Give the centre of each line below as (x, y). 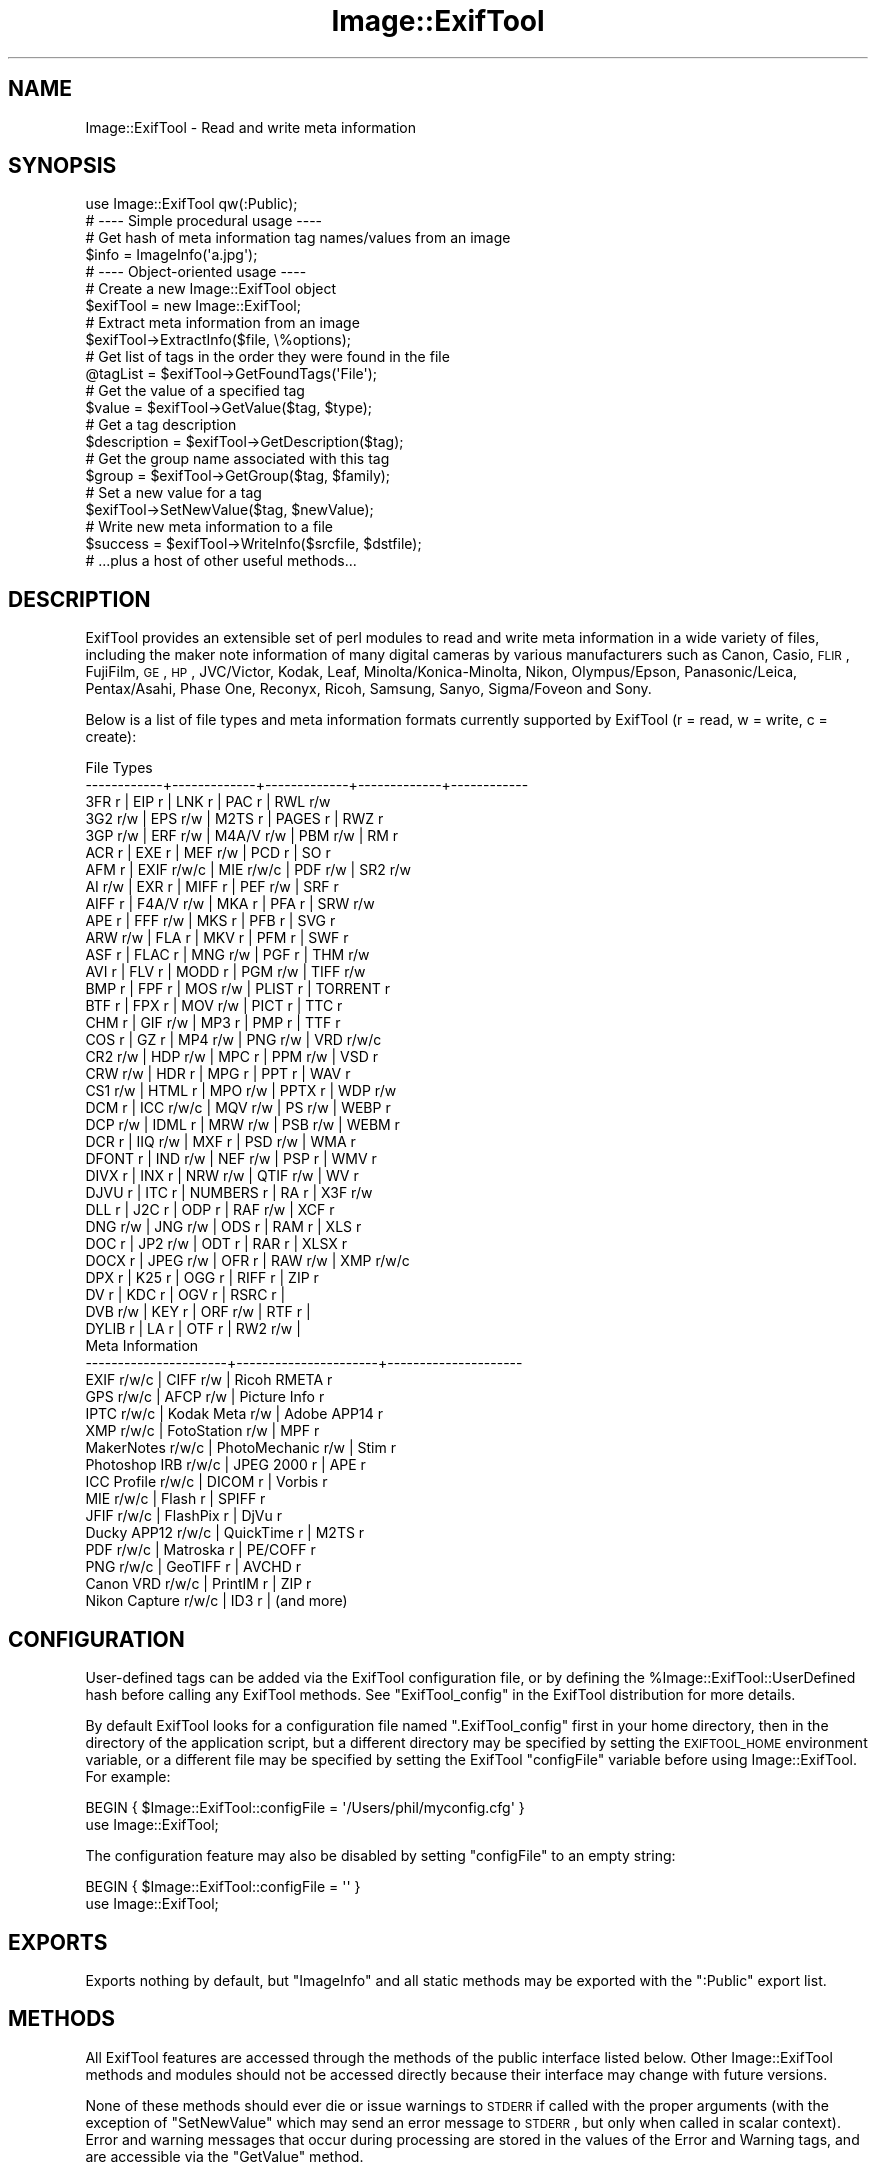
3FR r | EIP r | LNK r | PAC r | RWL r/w (208, 802)
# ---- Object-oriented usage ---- (196, 272)
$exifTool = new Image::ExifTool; (193, 306)
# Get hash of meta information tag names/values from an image (298, 238)
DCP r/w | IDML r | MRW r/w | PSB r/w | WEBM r (242, 1125)
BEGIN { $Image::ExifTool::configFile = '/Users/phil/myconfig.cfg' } (305, 1808)
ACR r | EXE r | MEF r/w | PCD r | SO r (208, 853)
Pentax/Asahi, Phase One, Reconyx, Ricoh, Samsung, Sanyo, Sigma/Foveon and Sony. (368, 689)
